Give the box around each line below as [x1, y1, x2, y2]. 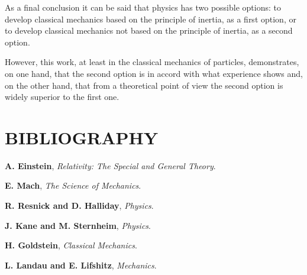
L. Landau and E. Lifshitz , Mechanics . [5, 258, 157, 271]
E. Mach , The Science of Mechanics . [5, 179, 141, 192]
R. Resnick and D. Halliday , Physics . [5, 199, 154, 212]
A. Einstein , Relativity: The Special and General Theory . [5, 159, 216, 172]
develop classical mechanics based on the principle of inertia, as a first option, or [5, 12, 296, 25]
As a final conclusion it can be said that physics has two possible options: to [5, 1, 281, 13]
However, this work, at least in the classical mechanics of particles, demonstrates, [5, 56, 299, 68]
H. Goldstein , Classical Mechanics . [5, 239, 137, 251]
